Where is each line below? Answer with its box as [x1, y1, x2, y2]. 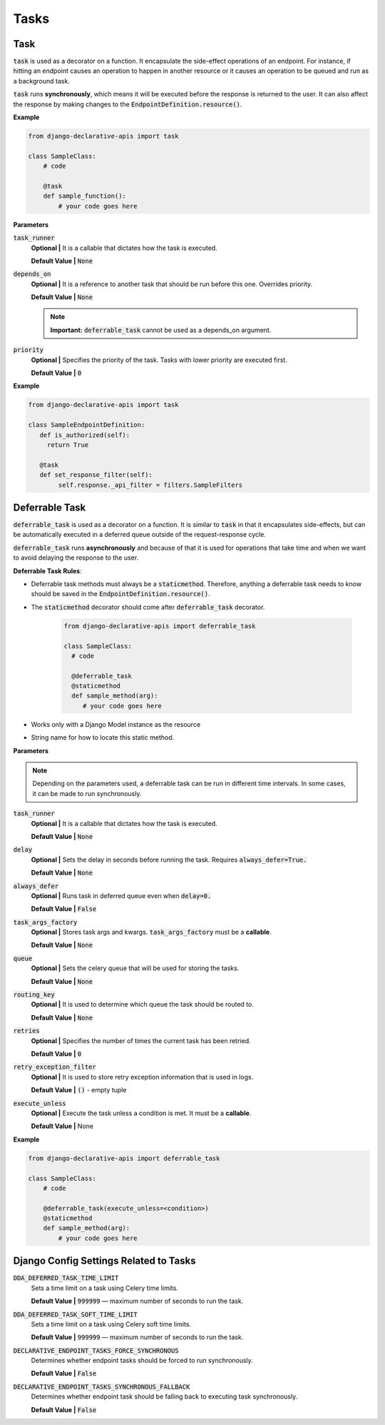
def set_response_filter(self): [39, 471, 153, 479]
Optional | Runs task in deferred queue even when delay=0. [31, 891, 212, 900]
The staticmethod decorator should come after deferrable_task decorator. [31, 603, 265, 611]
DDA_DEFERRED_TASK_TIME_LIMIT [13, 1274, 119, 1282]
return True [46, 440, 89, 449]
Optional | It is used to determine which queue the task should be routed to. [31, 1000, 255, 1009]
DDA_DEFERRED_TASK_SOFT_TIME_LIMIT [13, 1310, 138, 1319]
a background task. [13, 76, 71, 85]
